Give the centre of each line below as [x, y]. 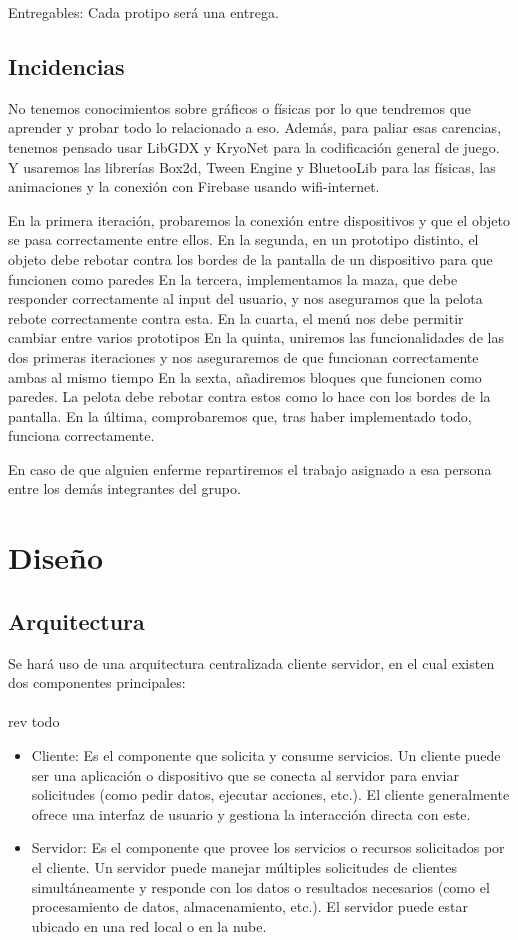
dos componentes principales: [97, 682]
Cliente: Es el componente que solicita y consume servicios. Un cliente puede [266, 755]
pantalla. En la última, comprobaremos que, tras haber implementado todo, [240, 415]
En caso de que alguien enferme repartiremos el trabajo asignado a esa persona [250, 468]
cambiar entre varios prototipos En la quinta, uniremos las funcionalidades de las [256, 337]
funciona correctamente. [81, 435]
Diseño [56, 557]
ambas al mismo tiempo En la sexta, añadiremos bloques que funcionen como [245, 376]
